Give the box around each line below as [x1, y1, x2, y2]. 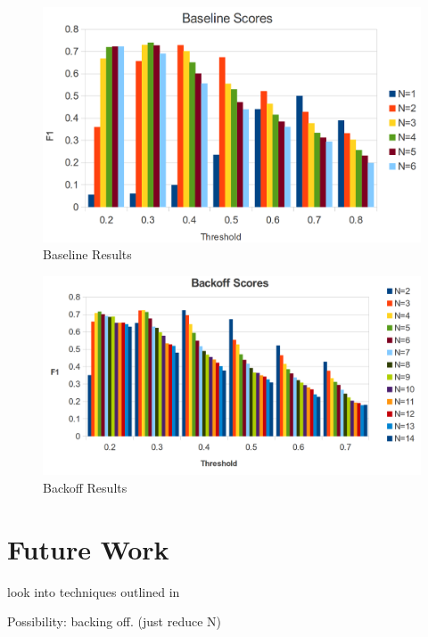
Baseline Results [43, 245, 132, 264]
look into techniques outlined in [7, 582, 180, 600]
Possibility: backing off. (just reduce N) [7, 612, 222, 631]
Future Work [7, 530, 169, 567]
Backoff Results [43, 478, 128, 496]
